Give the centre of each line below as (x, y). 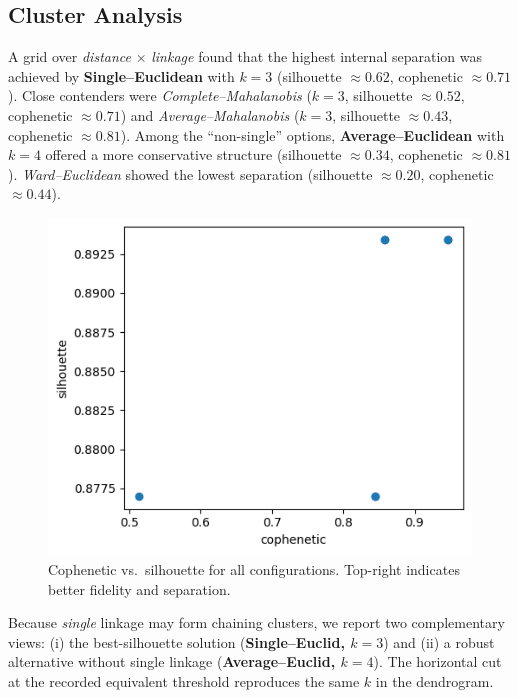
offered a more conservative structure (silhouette (193, 154)
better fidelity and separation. (139, 588)
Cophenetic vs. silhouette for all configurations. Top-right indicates (254, 569)
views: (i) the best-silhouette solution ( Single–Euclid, (176, 641)
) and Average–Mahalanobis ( (210, 114)
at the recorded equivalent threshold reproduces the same (184, 680)
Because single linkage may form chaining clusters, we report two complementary (256, 622)
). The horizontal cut (437, 661)
